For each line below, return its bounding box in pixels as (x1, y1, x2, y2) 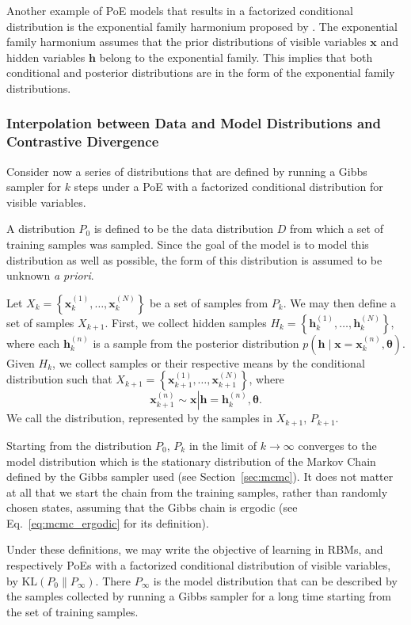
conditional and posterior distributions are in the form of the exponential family (6, 64, 395, 81)
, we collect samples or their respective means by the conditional (52, 354, 365, 371)
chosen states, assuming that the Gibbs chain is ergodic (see (6, 499, 298, 516)
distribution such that (6, 371, 112, 387)
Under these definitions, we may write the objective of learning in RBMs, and (6, 541, 383, 558)
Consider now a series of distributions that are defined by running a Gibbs (6, 162, 367, 179)
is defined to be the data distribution (93, 220, 274, 237)
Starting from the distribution (6, 436, 152, 453)
